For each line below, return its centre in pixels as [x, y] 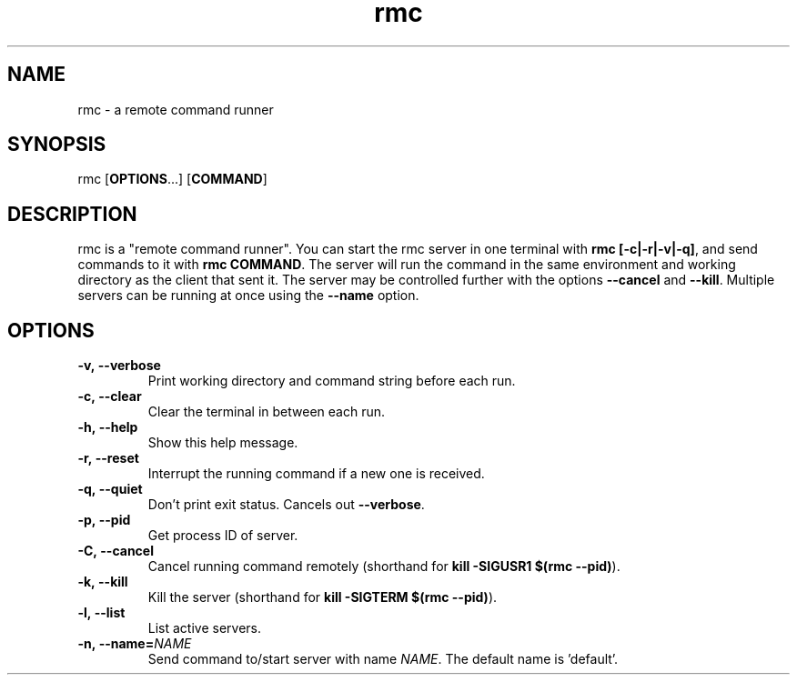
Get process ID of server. [223, 536]
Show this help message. [223, 443]
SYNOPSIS [57, 145]
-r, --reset [108, 458]
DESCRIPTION [72, 214]
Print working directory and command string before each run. [332, 381]
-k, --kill [103, 582]
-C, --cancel [116, 551]
